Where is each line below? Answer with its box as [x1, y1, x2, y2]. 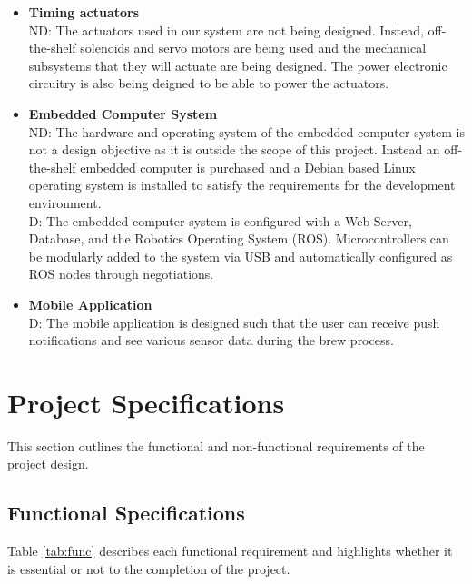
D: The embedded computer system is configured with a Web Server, [28, 211, 412, 230]
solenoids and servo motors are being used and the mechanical [80, 38, 427, 57]
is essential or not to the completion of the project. [7, 559, 290, 578]
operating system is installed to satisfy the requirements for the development [28, 175, 456, 194]
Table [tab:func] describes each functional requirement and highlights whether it [7, 541, 453, 560]
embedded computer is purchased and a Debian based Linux [80, 157, 416, 176]
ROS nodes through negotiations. [28, 264, 214, 283]
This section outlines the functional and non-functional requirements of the [7, 436, 425, 455]
